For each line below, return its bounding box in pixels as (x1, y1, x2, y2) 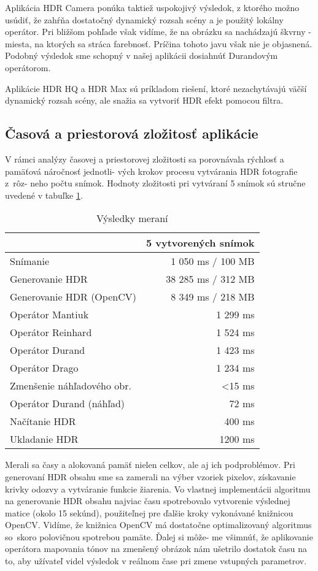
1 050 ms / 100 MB (171, 254, 255, 269)
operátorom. (5, 61, 51, 74)
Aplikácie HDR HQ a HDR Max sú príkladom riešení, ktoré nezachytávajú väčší (5, 82, 307, 94)
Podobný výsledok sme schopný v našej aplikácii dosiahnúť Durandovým (5, 49, 278, 62)
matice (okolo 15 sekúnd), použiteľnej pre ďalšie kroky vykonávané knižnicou (5, 506, 293, 519)
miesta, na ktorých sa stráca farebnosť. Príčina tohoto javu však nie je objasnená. (5, 37, 312, 50)
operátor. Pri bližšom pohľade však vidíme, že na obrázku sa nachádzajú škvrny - (5, 25, 311, 38)
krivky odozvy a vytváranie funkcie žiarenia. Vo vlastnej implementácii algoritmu (5, 482, 311, 495)
